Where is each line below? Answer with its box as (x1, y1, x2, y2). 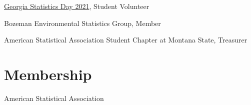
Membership (4, 63, 92, 84)
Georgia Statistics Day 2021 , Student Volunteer (4, 1, 149, 11)
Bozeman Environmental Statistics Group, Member (4, 17, 161, 28)
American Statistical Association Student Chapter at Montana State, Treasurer (4, 34, 247, 45)
